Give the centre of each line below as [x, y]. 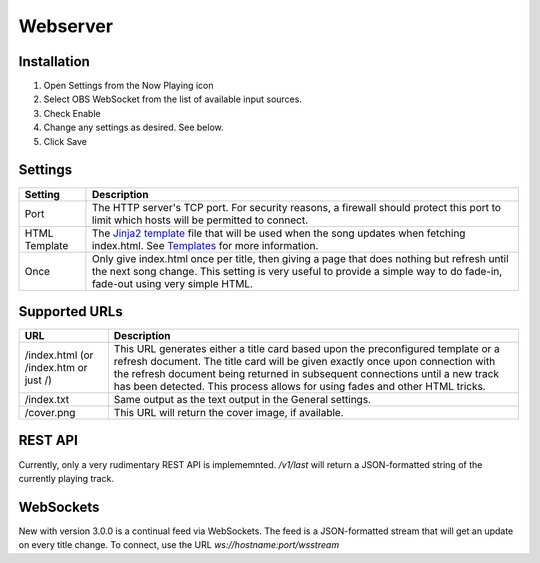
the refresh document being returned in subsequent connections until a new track [306, 374]
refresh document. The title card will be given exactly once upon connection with [304, 362]
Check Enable [72, 113]
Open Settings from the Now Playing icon [128, 86]
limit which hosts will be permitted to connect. [200, 220]
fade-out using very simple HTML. [172, 283]
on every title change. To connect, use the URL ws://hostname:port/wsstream [179, 545]
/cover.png [50, 413]
